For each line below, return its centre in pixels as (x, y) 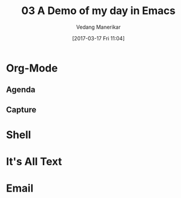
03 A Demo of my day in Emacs (98, 11)
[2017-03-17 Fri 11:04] (98, 38)
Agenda (21, 90)
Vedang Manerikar (98, 27)
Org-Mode (32, 68)
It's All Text (34, 162)
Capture (21, 110)
